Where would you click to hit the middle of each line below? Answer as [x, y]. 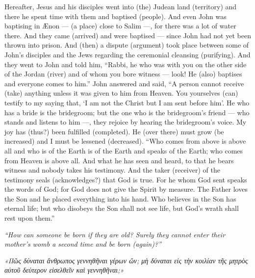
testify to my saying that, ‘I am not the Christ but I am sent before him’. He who [127, 102]
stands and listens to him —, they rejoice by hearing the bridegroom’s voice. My [126, 122]
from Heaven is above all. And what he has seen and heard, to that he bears [119, 160]
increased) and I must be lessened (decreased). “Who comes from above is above [125, 141]
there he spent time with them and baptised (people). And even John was [115, 16]
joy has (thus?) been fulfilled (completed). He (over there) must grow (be [114, 131]
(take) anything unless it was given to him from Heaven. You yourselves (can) [121, 93]
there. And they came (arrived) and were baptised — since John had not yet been [128, 35]
